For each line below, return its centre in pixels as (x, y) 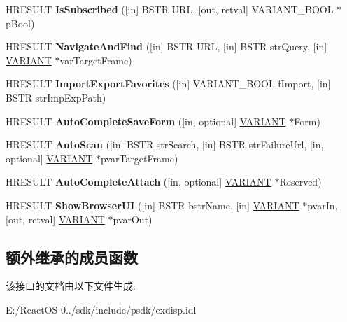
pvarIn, (323, 205)
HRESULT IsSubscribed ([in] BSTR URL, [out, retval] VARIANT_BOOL (170, 9)
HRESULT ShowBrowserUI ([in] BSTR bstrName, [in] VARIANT (153, 205)
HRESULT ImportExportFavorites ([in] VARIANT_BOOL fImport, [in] (168, 84)
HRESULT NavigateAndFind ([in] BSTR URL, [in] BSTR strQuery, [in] (167, 47)
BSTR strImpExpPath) (56, 97)
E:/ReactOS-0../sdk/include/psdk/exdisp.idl (101, 309)
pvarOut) (133, 219)
